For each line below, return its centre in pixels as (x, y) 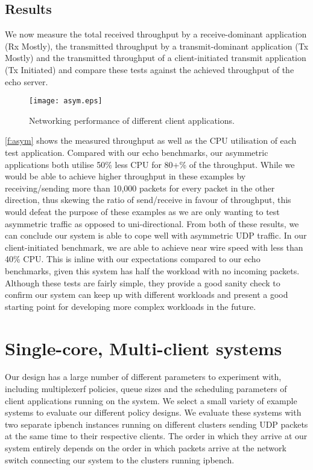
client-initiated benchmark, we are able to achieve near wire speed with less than (154, 247)
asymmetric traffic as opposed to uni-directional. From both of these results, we (152, 223)
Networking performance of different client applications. (132, 120)
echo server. (27, 81)
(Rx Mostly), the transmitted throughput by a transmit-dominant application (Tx (157, 46)
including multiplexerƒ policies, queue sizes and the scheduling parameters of (146, 389)
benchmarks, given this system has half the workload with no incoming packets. (152, 270)
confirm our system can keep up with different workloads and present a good (147, 295)
